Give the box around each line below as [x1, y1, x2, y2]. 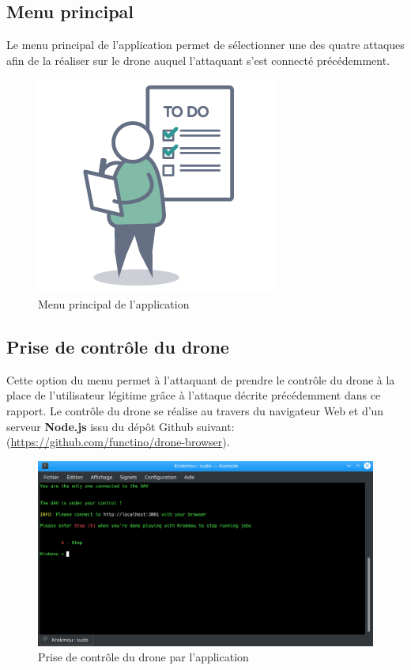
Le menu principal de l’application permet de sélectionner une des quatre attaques [6, 36, 405, 53]
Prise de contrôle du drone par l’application [38, 649, 249, 665]
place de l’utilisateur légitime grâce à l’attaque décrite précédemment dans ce [6, 387, 381, 403]
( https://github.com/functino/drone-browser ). [6, 433, 230, 450]
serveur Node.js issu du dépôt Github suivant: [6, 418, 235, 434]
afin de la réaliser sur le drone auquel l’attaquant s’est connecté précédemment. [6, 51, 390, 68]
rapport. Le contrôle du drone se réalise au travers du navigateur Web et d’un [6, 402, 384, 418]
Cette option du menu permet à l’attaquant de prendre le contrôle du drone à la [6, 371, 395, 388]
